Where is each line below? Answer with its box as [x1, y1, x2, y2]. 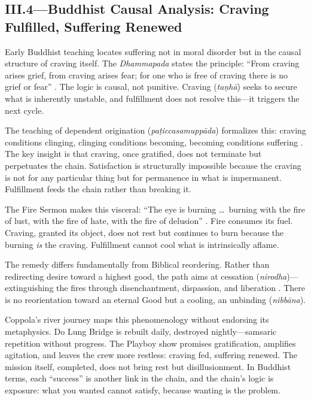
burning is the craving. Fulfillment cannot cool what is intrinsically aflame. [5, 238, 279, 250]
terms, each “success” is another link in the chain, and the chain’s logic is [5, 372, 274, 384]
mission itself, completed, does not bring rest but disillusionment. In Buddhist [5, 360, 291, 372]
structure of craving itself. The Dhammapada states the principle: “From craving [5, 57, 300, 69]
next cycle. [5, 104, 44, 116]
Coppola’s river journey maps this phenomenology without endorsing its [5, 313, 269, 326]
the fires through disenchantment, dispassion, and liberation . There [56, 281, 305, 294]
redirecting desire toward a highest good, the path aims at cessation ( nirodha [5, 269, 287, 282]
